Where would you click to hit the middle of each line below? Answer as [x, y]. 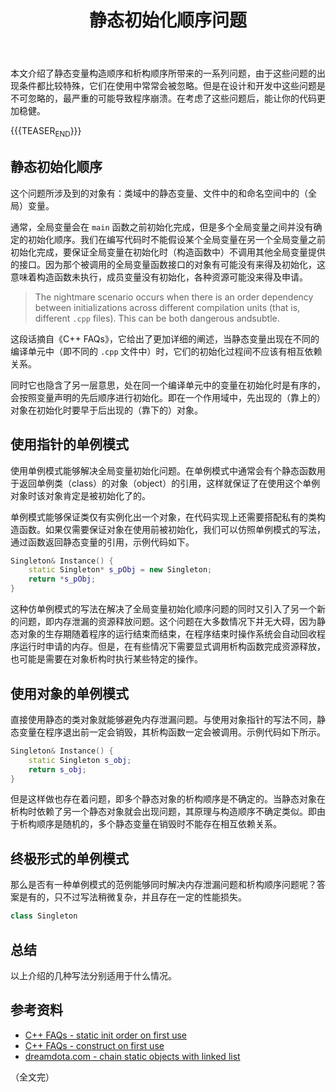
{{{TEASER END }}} [46, 132]
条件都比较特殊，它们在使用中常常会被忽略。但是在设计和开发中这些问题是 [172, 86]
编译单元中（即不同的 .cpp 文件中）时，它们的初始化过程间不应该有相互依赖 [166, 351]
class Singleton [44, 916]
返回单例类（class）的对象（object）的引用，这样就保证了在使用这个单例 [169, 483]
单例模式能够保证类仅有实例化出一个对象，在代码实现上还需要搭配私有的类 [163, 517]
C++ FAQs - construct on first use [94, 1045]
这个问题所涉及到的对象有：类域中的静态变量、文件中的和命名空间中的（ [159, 193]
